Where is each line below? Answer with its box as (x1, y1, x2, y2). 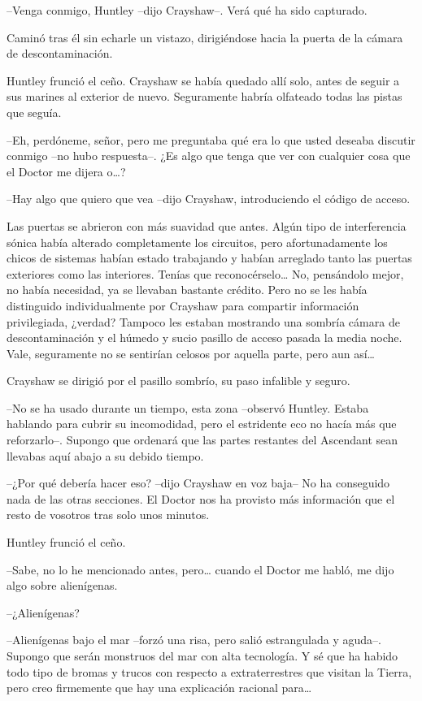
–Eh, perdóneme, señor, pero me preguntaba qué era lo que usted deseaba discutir (7, 131, 415, 148)
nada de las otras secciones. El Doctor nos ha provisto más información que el (7, 490, 395, 507)
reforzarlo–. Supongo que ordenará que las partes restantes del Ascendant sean (7, 431, 398, 448)
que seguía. (7, 103, 62, 120)
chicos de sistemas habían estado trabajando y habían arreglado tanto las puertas (7, 249, 412, 266)
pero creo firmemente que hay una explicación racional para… (7, 679, 312, 696)
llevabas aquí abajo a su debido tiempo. (7, 447, 204, 464)
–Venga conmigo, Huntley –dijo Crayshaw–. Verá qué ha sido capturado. (7, 2, 368, 18)
